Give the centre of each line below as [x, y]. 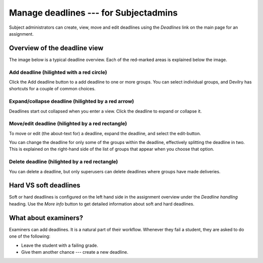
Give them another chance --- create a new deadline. [75, 252]
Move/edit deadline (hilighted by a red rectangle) [68, 123]
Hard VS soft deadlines [45, 185]
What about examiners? [46, 218]
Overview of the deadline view [56, 48]
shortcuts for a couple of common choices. [52, 89]
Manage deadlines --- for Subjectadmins [93, 13]
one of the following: [30, 236]
